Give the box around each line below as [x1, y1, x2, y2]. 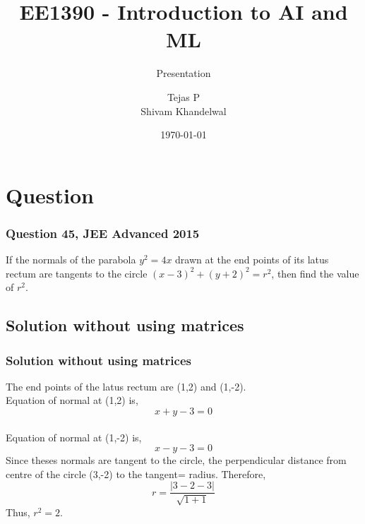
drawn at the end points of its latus [175, 252, 329, 267]
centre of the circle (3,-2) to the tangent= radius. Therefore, [6, 466, 266, 481]
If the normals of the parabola [6, 252, 136, 267]
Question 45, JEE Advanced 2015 [6, 224, 200, 242]
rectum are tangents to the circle [6, 266, 148, 280]
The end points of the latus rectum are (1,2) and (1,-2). [6, 379, 246, 393]
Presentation [156, 66, 211, 81]
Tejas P [167, 89, 201, 104]
